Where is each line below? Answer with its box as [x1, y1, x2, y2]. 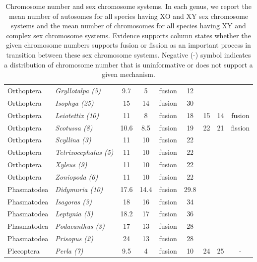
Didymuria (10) [55, 184, 103, 194]
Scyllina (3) [55, 134, 91, 145]
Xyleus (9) [55, 159, 87, 170]
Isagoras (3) [55, 196, 92, 206]
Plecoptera [7, 245, 40, 256]
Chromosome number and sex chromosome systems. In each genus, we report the [5, 1, 252, 11]
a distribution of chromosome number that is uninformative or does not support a [4, 59, 253, 69]
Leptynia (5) [55, 208, 93, 219]
